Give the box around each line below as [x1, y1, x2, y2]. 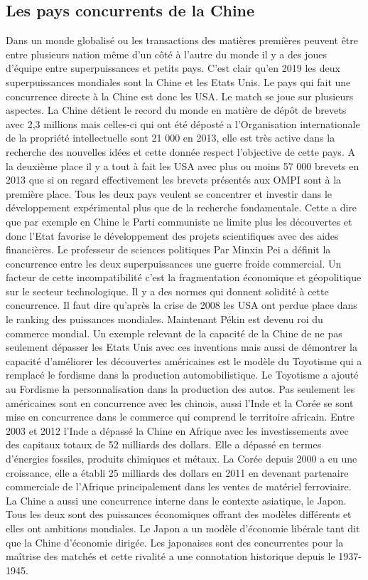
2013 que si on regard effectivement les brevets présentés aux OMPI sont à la [6, 172, 342, 187]
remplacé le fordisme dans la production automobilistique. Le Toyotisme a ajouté [6, 367, 359, 382]
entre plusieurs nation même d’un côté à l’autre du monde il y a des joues [6, 46, 327, 61]
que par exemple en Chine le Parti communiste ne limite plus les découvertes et [6, 213, 352, 228]
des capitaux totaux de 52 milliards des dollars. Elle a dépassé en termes [6, 437, 322, 452]
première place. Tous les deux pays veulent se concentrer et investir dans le [6, 186, 332, 201]
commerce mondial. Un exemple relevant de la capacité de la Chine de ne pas [6, 325, 342, 340]
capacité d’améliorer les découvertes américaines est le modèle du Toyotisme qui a [6, 353, 362, 368]
